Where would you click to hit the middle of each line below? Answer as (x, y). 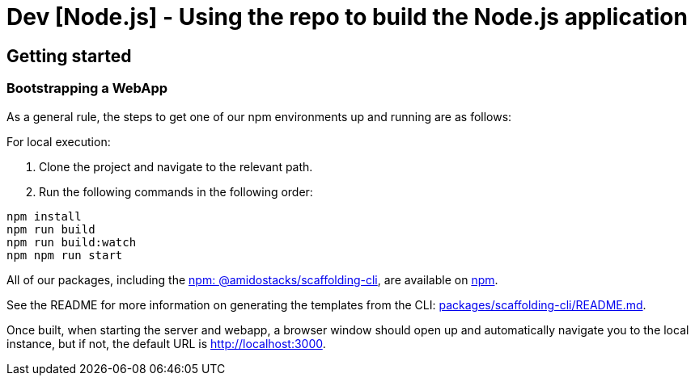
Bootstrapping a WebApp (87, 88)
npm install (44, 216)
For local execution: (59, 141)
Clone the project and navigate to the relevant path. (176, 166)
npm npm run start (65, 255)
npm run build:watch (72, 242)
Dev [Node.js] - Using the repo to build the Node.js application (347, 17)
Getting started (69, 56)
